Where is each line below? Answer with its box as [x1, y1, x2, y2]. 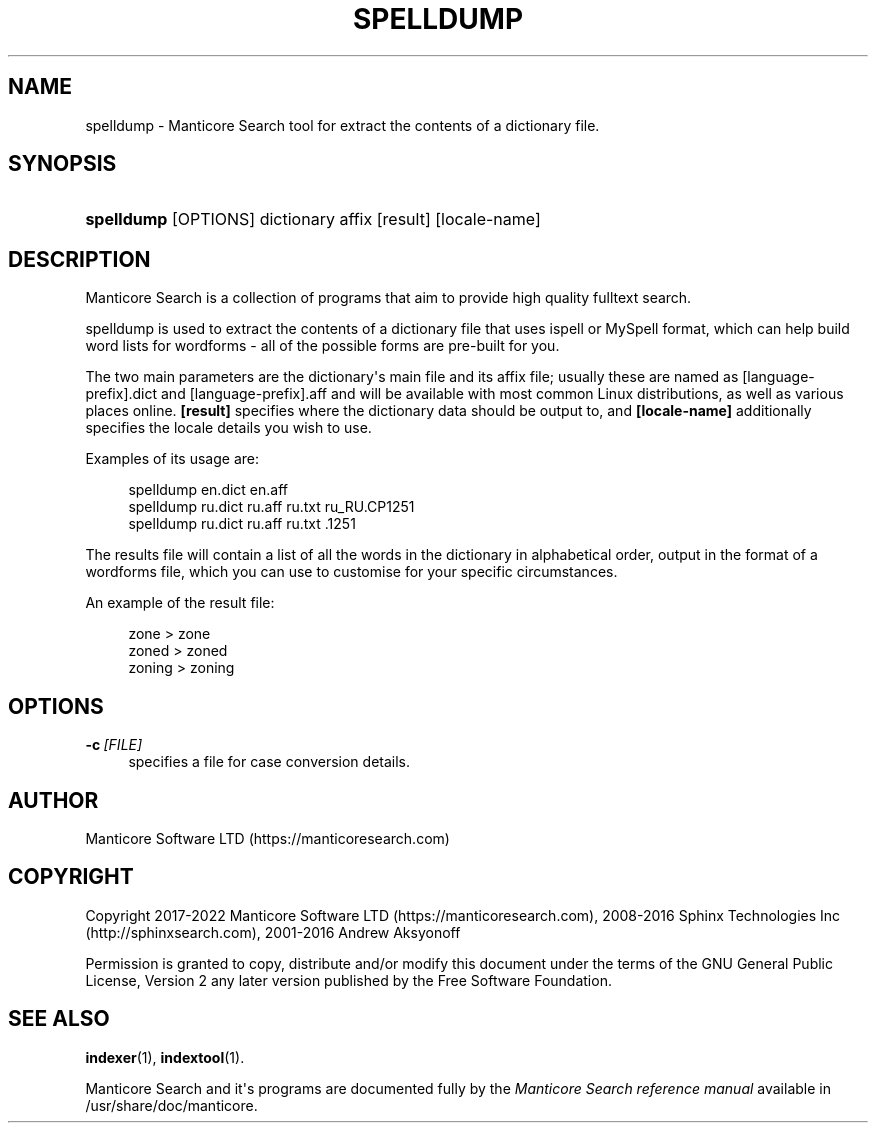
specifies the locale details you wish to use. [85, 419, 372, 437]
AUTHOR [8, 787, 99, 813]
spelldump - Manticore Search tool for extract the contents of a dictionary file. [85, 116, 600, 134]
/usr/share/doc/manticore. [85, 1096, 258, 1114]
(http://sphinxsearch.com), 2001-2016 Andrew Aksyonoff [85, 923, 461, 941]
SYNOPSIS [8, 151, 117, 177]
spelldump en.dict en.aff [128, 481, 289, 499]
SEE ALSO [8, 1006, 110, 1032]
